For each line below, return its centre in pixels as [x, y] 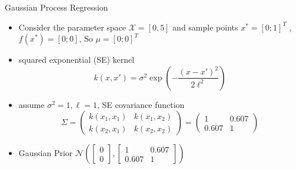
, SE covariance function [141, 104]
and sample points [205, 27]
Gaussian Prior [46, 153]
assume [31, 104]
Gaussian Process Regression [56, 7]
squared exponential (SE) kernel [77, 60]
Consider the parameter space [72, 27]
